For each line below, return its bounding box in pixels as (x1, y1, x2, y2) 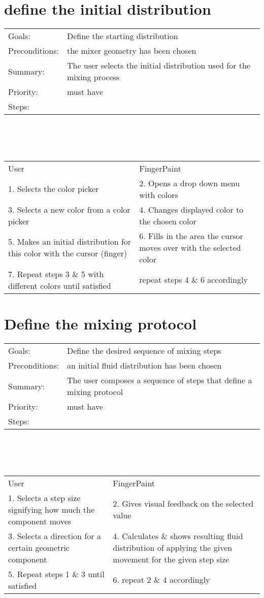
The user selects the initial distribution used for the (67, 59, 250, 72)
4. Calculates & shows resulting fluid (113, 529, 243, 542)
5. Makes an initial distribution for (8, 236, 131, 248)
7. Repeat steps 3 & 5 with (8, 268, 104, 280)
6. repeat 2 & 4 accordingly (113, 574, 210, 586)
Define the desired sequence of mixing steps (67, 345, 221, 357)
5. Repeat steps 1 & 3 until (8, 568, 105, 580)
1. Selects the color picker (8, 183, 99, 195)
